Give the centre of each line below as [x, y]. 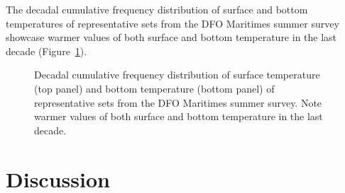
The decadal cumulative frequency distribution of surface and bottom [157, 9]
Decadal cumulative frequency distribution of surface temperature [177, 75]
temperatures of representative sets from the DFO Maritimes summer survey [172, 23]
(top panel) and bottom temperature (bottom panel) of [154, 88]
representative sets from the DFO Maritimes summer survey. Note [178, 102]
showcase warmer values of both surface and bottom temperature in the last [171, 37]
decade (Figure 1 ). [46, 51]
